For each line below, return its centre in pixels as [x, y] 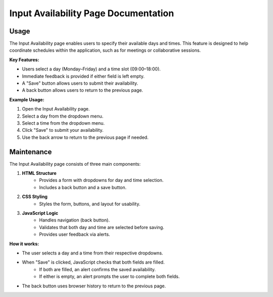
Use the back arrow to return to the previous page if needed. [85, 137]
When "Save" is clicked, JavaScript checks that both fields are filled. [93, 262]
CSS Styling [35, 197]
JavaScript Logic [40, 213]
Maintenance [31, 152]
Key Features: [24, 60]
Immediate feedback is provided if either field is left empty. [83, 76]
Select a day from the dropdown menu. [63, 116]
